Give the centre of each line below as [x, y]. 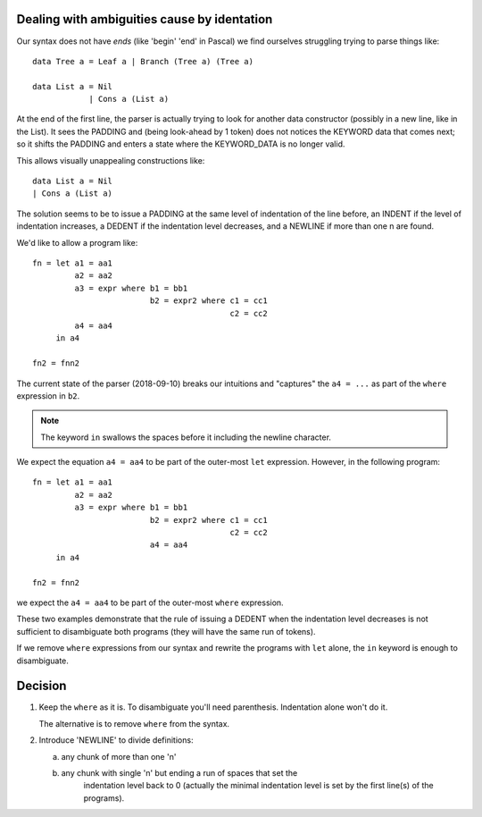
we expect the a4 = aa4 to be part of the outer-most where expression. [150, 602]
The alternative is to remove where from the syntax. [134, 723]
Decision [42, 686]
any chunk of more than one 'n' [119, 756]
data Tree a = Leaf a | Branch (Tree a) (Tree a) [143, 61]
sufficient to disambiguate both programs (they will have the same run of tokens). [166, 631]
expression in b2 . [48, 396]
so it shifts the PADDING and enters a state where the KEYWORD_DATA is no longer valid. [181, 144]
